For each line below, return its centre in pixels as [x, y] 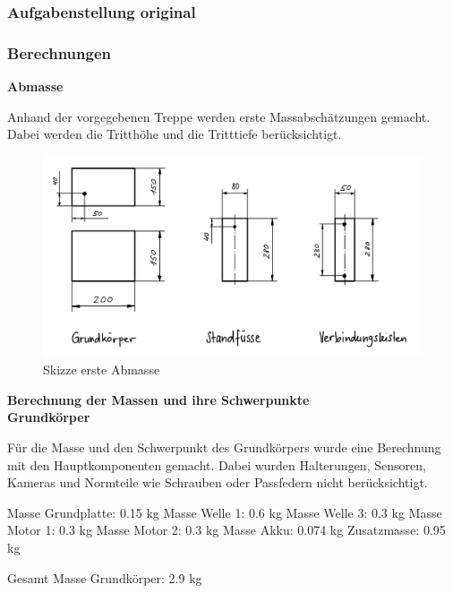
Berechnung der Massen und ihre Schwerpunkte [158, 399]
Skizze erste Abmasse [102, 370]
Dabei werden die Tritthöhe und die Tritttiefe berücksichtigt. [175, 134]
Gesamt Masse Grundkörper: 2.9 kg [105, 577]
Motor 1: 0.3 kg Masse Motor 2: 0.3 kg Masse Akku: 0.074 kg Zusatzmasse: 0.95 [226, 530]
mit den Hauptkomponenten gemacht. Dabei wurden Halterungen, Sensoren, [217, 464]
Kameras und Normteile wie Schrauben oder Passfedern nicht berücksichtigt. [218, 482]
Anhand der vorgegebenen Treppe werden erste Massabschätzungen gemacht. [219, 116]
